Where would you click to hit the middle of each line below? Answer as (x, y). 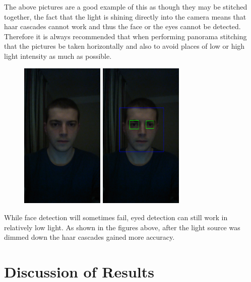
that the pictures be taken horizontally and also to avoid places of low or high (124, 46)
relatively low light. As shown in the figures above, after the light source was (122, 227)
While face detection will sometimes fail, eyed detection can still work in (116, 217)
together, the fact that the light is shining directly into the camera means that (125, 16)
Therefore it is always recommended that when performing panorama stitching (126, 36)
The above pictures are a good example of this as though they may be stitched (126, 7)
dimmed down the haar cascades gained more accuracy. (89, 237)
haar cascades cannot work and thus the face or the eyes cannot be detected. (122, 26)
